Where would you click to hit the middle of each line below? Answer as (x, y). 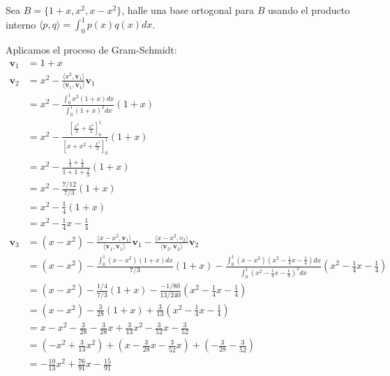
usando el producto (309, 10)
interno (21, 24)
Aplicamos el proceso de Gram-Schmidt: (91, 49)
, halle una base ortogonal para (188, 10)
